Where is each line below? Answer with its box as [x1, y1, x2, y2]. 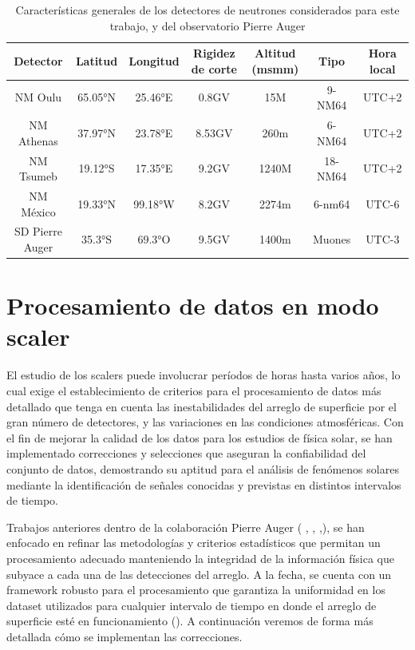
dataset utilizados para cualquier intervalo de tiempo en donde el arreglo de [6, 596, 377, 613]
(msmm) [251, 60, 299, 77]
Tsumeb [18, 168, 57, 184]
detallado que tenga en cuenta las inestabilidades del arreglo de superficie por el [6, 398, 397, 414]
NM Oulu [14, 89, 62, 105]
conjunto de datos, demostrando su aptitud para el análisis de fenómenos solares [6, 460, 399, 477]
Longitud [128, 52, 180, 69]
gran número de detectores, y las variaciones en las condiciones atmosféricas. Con [6, 414, 404, 430]
